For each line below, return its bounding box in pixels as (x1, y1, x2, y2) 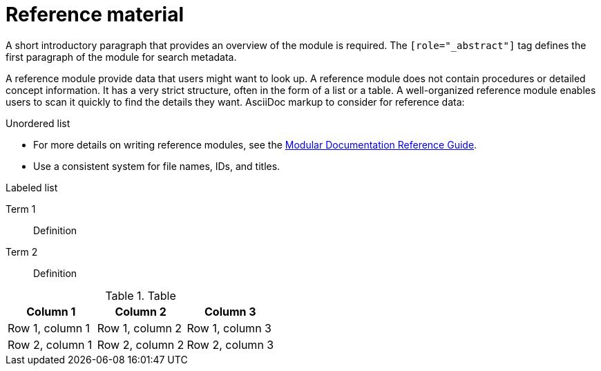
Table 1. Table (105, 288, 176, 303)
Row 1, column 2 (97, 321, 182, 335)
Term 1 (6, 202, 36, 215)
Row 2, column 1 (8, 337, 93, 352)
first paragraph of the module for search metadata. (6, 50, 237, 63)
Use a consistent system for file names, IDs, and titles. (33, 160, 280, 172)
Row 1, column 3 (187, 321, 271, 335)
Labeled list (6, 181, 58, 193)
